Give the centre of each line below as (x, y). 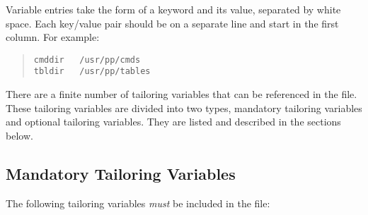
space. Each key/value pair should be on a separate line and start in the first (172, 23)
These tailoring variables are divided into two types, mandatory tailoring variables (184, 107)
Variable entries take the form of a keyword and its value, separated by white (173, 9)
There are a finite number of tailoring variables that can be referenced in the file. (182, 94)
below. (19, 135)
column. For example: (53, 37)
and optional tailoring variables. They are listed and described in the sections (173, 122)
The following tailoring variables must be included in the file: (138, 203)
